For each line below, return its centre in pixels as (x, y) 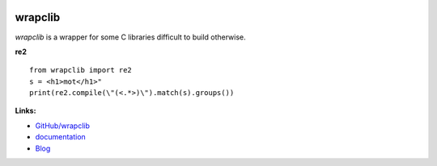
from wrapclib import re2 (81, 70)
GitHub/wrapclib (63, 126)
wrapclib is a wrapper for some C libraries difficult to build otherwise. (130, 37)
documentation (61, 137)
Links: (25, 111)
